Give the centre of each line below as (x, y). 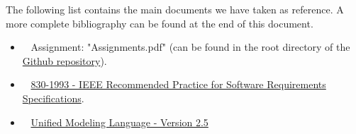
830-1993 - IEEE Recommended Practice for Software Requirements (178, 84)
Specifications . (53, 98)
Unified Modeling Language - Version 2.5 (119, 122)
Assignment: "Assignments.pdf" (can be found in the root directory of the (190, 47)
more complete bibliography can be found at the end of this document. (160, 23)
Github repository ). (65, 60)
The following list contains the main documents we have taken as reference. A (175, 9)
